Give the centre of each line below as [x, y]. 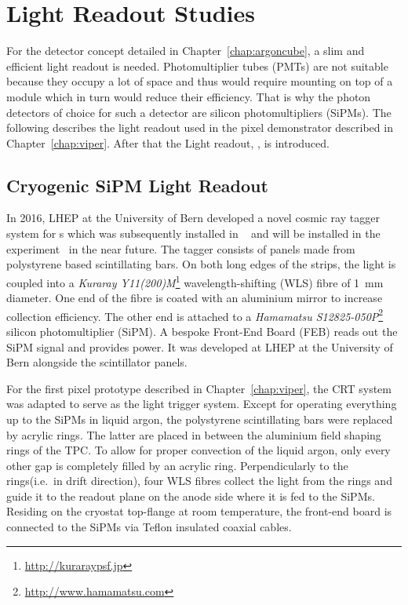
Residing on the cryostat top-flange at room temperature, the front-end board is [199, 511]
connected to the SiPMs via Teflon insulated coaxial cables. [149, 527]
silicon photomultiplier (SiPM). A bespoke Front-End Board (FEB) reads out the [202, 331]
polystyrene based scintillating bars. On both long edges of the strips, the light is [201, 264]
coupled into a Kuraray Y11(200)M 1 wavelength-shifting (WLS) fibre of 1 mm [195, 281]
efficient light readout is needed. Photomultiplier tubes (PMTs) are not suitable [197, 66]
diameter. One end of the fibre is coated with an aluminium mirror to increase [195, 298]
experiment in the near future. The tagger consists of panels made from [181, 248]
